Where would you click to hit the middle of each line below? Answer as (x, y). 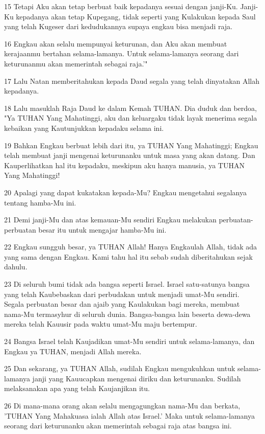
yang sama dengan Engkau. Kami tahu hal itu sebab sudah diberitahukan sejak (128, 256)
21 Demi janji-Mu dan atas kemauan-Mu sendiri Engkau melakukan (110, 220)
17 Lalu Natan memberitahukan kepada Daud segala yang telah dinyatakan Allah (132, 81)
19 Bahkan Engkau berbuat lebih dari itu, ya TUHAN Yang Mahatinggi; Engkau (131, 145)
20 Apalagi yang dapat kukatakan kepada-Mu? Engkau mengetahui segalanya (125, 192)
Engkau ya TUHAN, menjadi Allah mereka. (73, 351)
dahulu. (16, 267)
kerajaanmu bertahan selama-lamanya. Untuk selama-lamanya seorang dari (122, 53)
